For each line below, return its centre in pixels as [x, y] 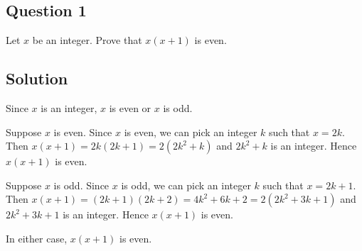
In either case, [37, 238]
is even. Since [83, 132]
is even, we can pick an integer [191, 132]
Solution [37, 78]
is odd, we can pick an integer [186, 185]
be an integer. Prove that [87, 40]
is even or [130, 108]
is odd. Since [81, 185]
